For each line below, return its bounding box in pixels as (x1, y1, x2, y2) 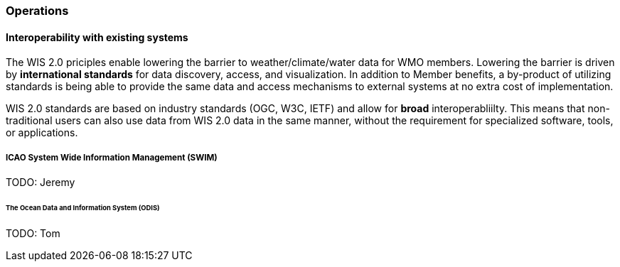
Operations (6, 4, 69, 18)
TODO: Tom (6, 227, 60, 239)
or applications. (6, 126, 78, 139)
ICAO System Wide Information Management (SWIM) (6, 152, 218, 163)
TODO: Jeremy (6, 176, 75, 188)
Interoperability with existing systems (6, 31, 188, 43)
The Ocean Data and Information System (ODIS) (6, 203, 160, 212)
